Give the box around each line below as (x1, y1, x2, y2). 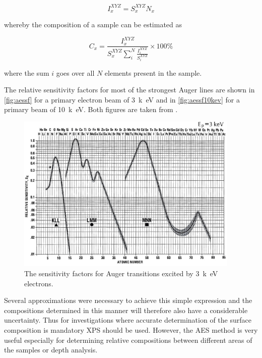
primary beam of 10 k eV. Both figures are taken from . (4, 104, 178, 115)
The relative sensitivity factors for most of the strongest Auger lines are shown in (4, 84, 255, 95)
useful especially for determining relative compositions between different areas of (4, 334, 252, 345)
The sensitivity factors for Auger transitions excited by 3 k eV (24, 268, 218, 279)
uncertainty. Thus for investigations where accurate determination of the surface (4, 315, 251, 325)
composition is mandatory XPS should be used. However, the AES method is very (4, 325, 258, 335)
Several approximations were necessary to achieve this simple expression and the (4, 295, 252, 305)
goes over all (56, 67, 95, 78)
